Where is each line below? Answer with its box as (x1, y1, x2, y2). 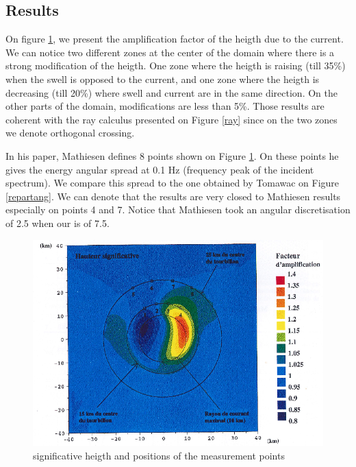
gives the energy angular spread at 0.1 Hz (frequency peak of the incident (5, 162, 314, 176)
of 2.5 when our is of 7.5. (5, 215, 110, 230)
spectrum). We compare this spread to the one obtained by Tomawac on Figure (5, 176, 340, 190)
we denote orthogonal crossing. (5, 125, 135, 140)
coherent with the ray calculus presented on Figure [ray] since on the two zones (5, 112, 338, 126)
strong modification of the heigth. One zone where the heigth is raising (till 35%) (5, 58, 346, 73)
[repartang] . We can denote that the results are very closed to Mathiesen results (5, 189, 341, 203)
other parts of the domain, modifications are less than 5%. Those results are (5, 99, 325, 113)
